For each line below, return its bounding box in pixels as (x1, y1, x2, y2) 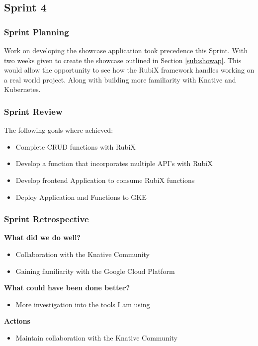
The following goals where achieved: (4, 125, 113, 135)
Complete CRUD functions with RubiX (15, 141, 136, 152)
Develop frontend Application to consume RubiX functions (15, 174, 195, 185)
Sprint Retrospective (4, 213, 89, 225)
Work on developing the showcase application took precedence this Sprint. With (4, 45, 248, 55)
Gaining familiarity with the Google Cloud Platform (15, 265, 175, 276)
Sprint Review (4, 105, 63, 117)
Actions (4, 316, 30, 326)
